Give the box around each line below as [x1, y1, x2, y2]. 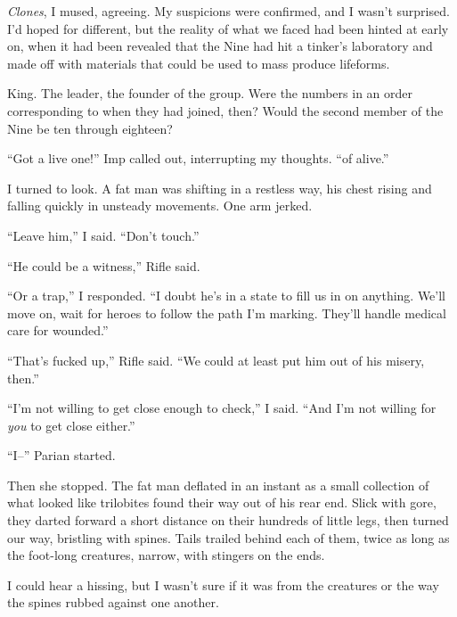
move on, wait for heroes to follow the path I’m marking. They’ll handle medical [7, 303, 446, 322]
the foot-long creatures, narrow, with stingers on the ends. [7, 546, 325, 564]
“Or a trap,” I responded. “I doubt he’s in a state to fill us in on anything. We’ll [7, 286, 446, 305]
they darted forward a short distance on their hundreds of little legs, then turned [7, 511, 449, 530]
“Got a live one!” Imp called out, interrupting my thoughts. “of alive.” [7, 149, 389, 168]
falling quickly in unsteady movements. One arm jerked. [7, 196, 313, 215]
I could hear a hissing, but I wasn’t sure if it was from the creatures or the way [7, 575, 439, 594]
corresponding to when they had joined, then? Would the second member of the [7, 101, 444, 119]
